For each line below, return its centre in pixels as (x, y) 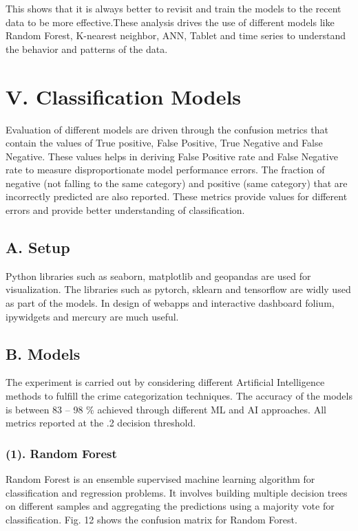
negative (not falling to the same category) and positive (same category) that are (177, 183)
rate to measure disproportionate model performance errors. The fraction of (165, 170)
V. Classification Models (124, 96)
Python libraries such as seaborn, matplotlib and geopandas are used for (158, 275)
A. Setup (38, 247)
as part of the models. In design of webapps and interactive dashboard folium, (170, 303)
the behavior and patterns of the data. (87, 48)
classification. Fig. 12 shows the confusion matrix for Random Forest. (151, 519)
